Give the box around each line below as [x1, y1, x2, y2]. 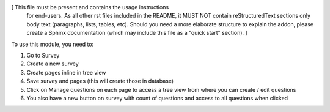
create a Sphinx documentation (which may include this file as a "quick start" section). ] [26, 29, 248, 37]
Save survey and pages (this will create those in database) [26, 77, 174, 85]
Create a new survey [26, 60, 79, 67]
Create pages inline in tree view [26, 69, 106, 76]
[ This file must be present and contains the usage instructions [11, 4, 169, 10]
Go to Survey [26, 51, 60, 59]
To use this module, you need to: [11, 40, 94, 48]
